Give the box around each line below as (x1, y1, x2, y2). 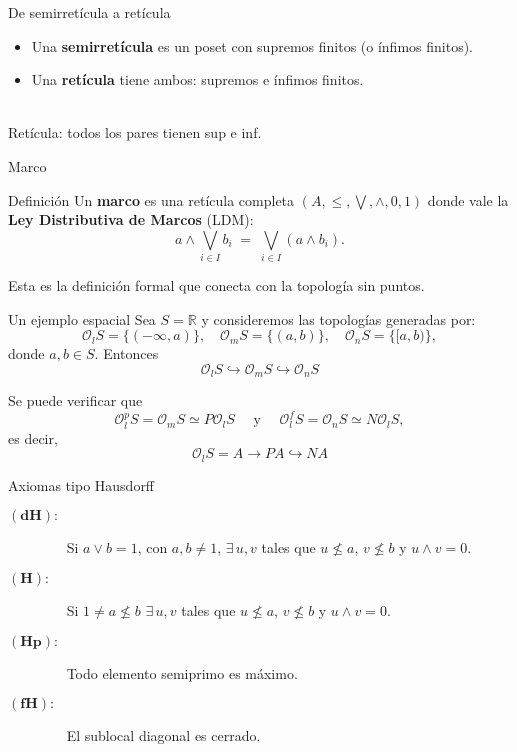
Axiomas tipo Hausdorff (8, 474, 155, 495)
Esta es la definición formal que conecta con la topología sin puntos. (8, 275, 425, 296)
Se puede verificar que (8, 390, 143, 411)
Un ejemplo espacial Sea (8, 308, 156, 329)
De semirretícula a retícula (8, 2, 171, 22)
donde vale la (427, 189, 509, 210)
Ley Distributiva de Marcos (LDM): (8, 209, 254, 230)
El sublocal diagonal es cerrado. (66, 725, 261, 746)
